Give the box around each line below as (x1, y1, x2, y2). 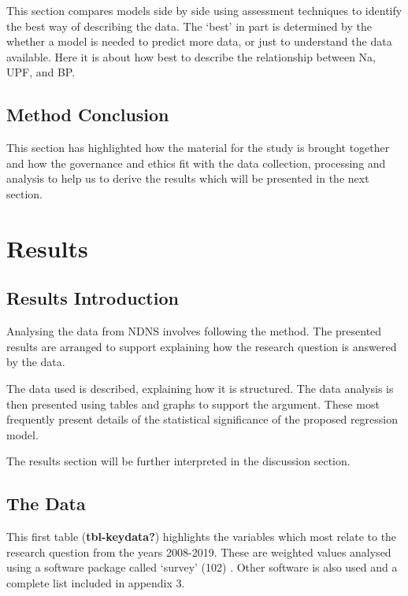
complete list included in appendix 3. (6, 574, 185, 590)
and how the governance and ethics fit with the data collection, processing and (6, 154, 386, 171)
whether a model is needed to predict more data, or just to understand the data (6, 33, 392, 50)
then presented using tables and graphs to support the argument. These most (6, 395, 380, 412)
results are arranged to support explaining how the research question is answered (6, 338, 397, 354)
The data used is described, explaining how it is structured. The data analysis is (6, 379, 394, 396)
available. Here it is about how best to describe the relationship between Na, (6, 48, 376, 65)
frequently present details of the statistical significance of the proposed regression (6, 411, 399, 428)
